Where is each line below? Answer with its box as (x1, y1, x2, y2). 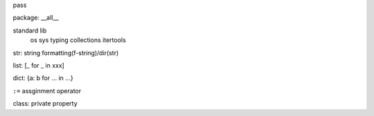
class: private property (12, 99, 78, 108)
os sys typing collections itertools (30, 36, 126, 44)
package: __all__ (12, 14, 59, 22)
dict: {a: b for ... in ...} (12, 74, 73, 82)
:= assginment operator (12, 86, 82, 95)
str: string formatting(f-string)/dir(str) (12, 48, 119, 57)
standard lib (12, 26, 47, 35)
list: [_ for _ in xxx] (12, 61, 65, 69)
